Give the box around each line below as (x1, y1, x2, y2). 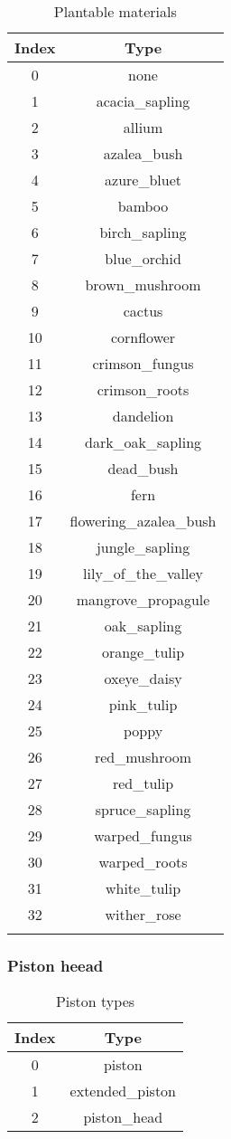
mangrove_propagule (76, 589, 210, 610)
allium (123, 117, 163, 138)
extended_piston (69, 1080, 177, 1102)
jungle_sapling (96, 536, 190, 557)
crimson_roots (97, 379, 189, 400)
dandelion (112, 405, 174, 426)
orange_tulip (101, 641, 185, 662)
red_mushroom (94, 746, 192, 767)
